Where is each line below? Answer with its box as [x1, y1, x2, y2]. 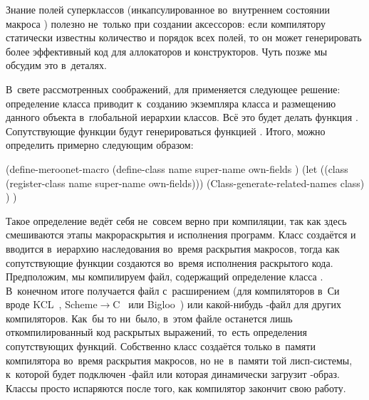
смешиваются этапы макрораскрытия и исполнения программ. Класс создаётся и [6, 227, 356, 242]
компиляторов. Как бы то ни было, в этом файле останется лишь [6, 310, 293, 325]
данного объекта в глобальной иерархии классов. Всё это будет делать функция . [6, 110, 358, 125]
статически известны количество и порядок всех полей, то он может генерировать [6, 30, 362, 45]
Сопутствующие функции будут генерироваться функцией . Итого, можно [6, 123, 326, 138]
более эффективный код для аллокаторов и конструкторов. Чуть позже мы [6, 43, 328, 58]
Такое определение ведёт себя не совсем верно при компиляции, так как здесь [6, 213, 347, 228]
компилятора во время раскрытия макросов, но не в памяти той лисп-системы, [6, 352, 353, 367]
